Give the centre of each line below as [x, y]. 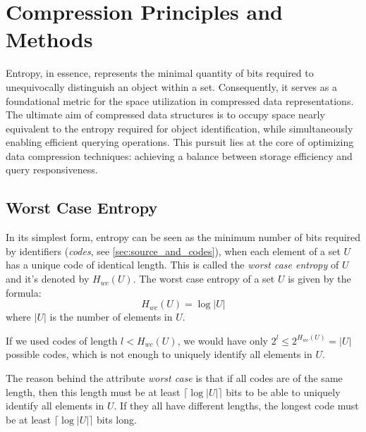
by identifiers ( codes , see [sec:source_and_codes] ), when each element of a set [173, 251]
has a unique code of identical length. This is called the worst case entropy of [172, 265]
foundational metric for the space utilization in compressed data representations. [180, 100]
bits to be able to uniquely [283, 391]
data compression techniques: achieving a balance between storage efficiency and [179, 155]
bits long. [117, 419]
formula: [24, 292]
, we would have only [222, 340]
